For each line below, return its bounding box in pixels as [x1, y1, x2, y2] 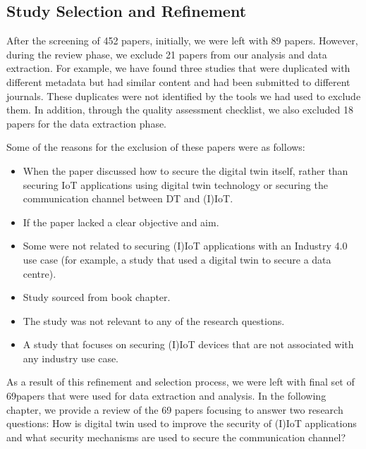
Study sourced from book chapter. [23, 290, 171, 305]
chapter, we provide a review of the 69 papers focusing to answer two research [6, 402, 343, 417]
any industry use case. [23, 350, 119, 365]
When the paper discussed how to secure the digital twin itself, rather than [23, 163, 348, 178]
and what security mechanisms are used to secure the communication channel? [6, 429, 346, 444]
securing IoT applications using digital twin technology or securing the [23, 177, 328, 192]
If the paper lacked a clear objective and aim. [23, 214, 219, 229]
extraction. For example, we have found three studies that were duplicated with [6, 61, 350, 75]
